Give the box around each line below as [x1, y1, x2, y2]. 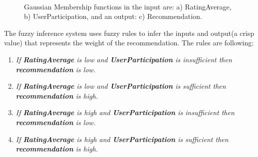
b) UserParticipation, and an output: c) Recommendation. [24, 11, 202, 21]
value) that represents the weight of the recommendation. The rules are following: [4, 37, 254, 48]
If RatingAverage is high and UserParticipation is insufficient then [15, 107, 235, 118]
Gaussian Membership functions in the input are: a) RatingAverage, [24, 1, 232, 11]
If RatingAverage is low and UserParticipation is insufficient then [15, 54, 232, 64]
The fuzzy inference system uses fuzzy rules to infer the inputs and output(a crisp [4, 27, 255, 38]
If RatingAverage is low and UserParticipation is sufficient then [15, 81, 226, 91]
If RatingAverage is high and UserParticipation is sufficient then [15, 134, 229, 144]
